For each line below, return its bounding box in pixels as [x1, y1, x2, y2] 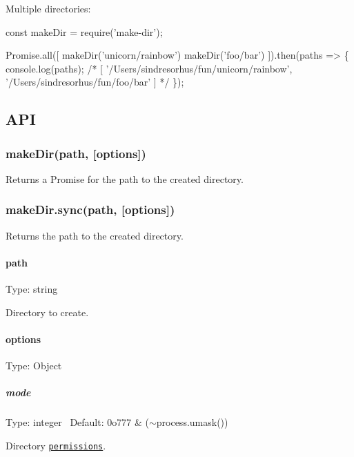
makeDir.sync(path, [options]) [6, 201, 175, 218]
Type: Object [6, 358, 62, 373]
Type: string [6, 282, 58, 296]
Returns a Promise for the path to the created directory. [6, 171, 244, 186]
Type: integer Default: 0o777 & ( [6, 415, 149, 429]
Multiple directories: [6, 1, 91, 15]
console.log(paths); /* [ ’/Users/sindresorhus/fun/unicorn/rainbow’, [6, 61, 293, 75]
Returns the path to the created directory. [6, 228, 184, 242]
